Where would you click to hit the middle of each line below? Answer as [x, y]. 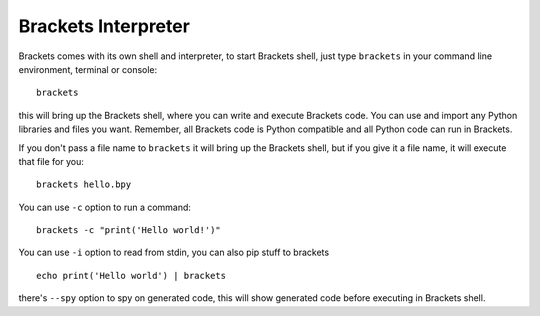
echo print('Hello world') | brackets [131, 275]
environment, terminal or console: [88, 69]
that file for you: [51, 161]
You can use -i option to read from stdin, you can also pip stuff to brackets [174, 252]
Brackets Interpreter [104, 26]
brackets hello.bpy [84, 184]
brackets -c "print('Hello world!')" [129, 230]
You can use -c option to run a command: [105, 207]
